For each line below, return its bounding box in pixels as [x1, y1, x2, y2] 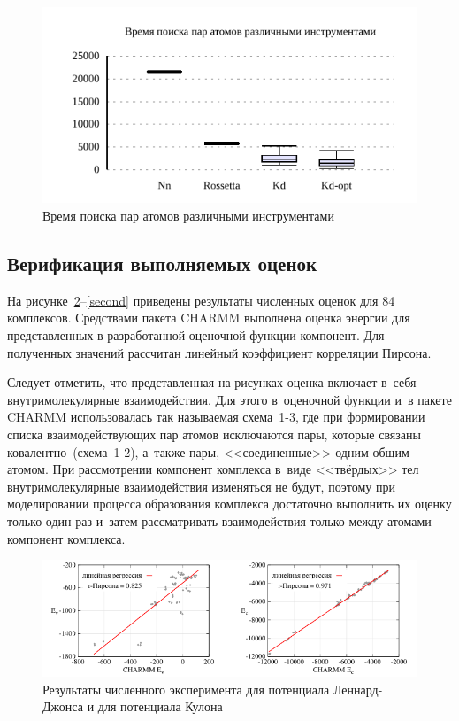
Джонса [42, 697, 83, 716]
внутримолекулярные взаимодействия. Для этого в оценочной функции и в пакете [7, 390, 452, 408]
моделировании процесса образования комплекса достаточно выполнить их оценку [7, 494, 452, 513]
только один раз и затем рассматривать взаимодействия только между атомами [7, 511, 432, 530]
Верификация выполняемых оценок [7, 250, 317, 276]
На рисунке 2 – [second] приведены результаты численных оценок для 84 [7, 291, 395, 309]
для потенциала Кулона [97, 697, 223, 716]
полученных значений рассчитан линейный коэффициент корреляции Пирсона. [7, 343, 432, 361]
